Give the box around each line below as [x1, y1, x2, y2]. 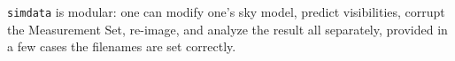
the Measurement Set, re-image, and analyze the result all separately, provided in [7, 19, 448, 38]
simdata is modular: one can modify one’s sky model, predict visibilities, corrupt [7, 3, 445, 20]
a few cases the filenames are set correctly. [7, 37, 236, 56]
